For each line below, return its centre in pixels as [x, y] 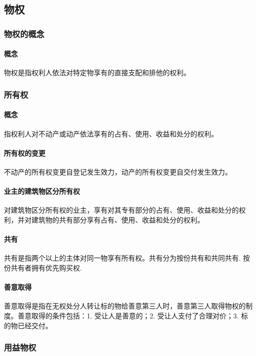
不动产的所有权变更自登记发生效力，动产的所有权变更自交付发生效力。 [118, 172]
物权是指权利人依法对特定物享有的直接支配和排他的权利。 [97, 72]
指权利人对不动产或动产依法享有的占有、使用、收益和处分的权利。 [111, 133]
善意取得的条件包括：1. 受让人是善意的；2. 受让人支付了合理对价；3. [128, 315]
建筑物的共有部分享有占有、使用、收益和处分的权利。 [118, 220]
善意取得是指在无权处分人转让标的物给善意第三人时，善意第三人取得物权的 [125, 306]
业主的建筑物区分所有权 [42, 191]
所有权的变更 [25, 153]
